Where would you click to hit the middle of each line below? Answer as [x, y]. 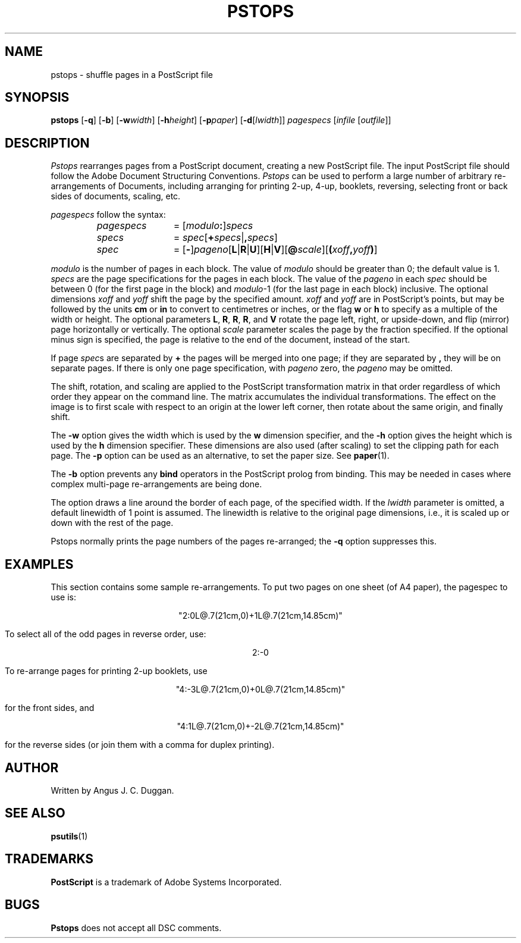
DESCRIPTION [47, 143]
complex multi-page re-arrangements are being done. [156, 484]
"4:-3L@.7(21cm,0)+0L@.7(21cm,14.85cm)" [260, 690]
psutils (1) [69, 836]
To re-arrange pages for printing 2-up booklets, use [106, 671]
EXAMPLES [39, 564]
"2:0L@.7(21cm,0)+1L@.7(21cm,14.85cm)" [260, 616]
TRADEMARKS [49, 859]
